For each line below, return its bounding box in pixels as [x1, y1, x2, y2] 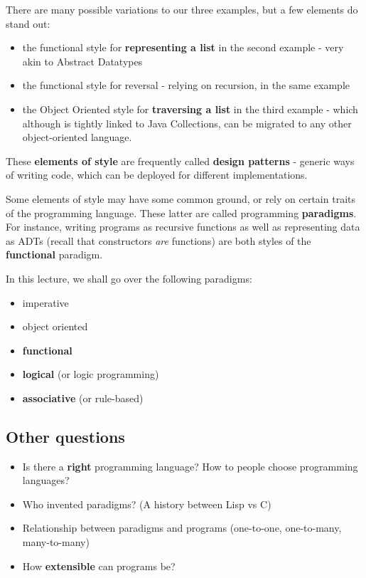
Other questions [6, 425, 125, 447]
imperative [22, 295, 69, 310]
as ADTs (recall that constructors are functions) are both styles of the [6, 233, 311, 248]
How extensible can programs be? [22, 558, 176, 573]
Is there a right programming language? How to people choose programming [22, 458, 358, 473]
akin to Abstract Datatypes [22, 53, 143, 68]
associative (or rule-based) [22, 390, 144, 405]
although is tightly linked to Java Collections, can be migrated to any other [22, 115, 352, 130]
